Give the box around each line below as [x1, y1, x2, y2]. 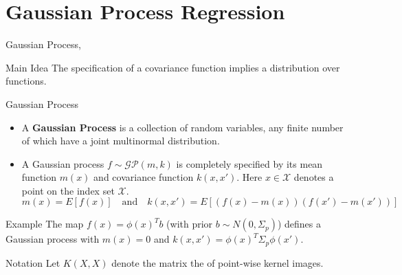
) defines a [277, 217, 322, 231]
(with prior [166, 217, 213, 231]
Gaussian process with [5, 232, 100, 246]
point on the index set [21, 183, 115, 197]
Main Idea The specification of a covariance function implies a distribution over [5, 60, 340, 74]
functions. [5, 74, 47, 88]
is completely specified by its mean [176, 156, 323, 170]
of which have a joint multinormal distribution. [21, 133, 220, 148]
